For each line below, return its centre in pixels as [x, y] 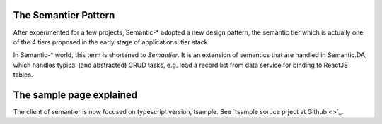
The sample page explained [75, 95]
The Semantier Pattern [64, 15]
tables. [23, 75]
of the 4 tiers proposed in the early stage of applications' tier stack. [111, 42]
